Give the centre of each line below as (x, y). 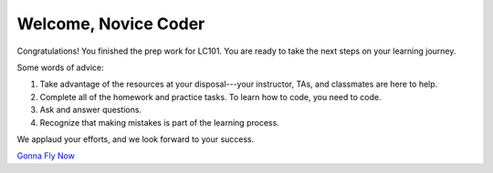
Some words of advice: (60, 67)
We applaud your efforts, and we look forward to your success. (136, 139)
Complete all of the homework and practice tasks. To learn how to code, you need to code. (210, 97)
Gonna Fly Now (46, 156)
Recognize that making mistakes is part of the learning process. (160, 122)
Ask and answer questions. (90, 110)
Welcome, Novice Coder (111, 24)
